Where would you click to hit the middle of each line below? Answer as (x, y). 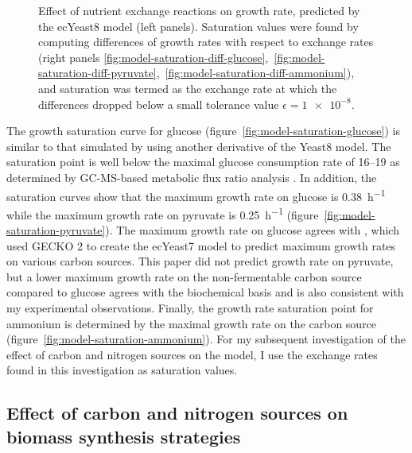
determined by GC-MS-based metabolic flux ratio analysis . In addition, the (192, 177)
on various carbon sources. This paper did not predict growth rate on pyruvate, (200, 261)
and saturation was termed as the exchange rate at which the (188, 88)
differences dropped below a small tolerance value (159, 104)
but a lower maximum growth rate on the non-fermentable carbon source (184, 276)
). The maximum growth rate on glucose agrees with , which (252, 230)
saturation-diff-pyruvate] (97, 73)
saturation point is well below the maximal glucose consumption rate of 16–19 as (203, 162)
